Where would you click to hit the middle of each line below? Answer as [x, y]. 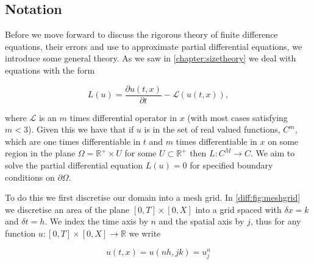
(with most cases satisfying [237, 117]
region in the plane [40, 153]
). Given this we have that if [81, 129]
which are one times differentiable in [73, 141]
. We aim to [273, 153]
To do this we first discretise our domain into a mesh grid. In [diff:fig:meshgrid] [153, 197]
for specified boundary [231, 165]
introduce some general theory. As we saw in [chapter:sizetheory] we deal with [151, 58]
